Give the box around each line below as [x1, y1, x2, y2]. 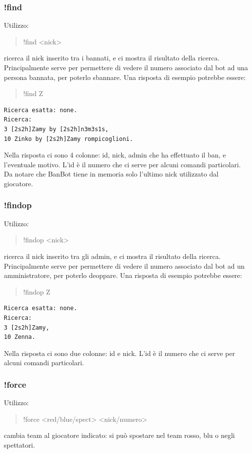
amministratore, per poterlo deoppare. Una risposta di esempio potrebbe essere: [4, 270, 242, 280]
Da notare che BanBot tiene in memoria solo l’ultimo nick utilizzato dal [4, 169, 219, 179]
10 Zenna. [4, 334, 36, 341]
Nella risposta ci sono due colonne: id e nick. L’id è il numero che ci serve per [4, 348, 235, 358]
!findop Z [23, 286, 51, 296]
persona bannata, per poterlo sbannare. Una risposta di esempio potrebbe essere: [4, 72, 246, 82]
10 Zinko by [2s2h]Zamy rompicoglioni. [4, 135, 133, 142]
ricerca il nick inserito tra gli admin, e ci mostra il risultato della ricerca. [4, 251, 221, 261]
